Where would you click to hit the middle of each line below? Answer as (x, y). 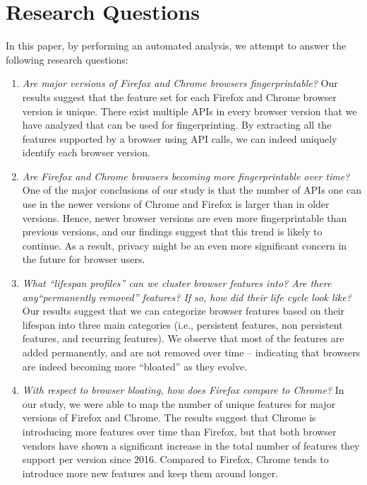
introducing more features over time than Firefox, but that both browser (179, 431)
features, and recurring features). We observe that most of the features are (183, 338)
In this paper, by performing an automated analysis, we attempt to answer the (176, 46)
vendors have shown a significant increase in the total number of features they (191, 445)
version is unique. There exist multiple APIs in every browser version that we (189, 111)
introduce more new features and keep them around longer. (150, 473)
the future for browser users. (84, 259)
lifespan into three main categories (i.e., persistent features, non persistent (182, 324)
